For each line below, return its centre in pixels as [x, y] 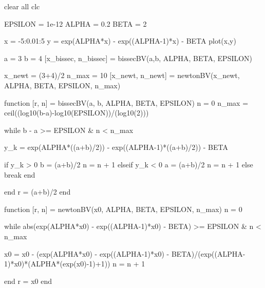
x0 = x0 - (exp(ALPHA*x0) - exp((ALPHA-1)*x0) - [87, 253]
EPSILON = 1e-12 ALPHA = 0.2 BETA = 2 [75, 23]
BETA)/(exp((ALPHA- [208, 253]
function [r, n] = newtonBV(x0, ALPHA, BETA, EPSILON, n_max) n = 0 [123, 209]
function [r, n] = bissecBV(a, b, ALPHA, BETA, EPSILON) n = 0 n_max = [126, 102]
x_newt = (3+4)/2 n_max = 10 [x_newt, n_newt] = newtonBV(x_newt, [122, 75]
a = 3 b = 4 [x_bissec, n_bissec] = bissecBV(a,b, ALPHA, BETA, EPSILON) [128, 58]
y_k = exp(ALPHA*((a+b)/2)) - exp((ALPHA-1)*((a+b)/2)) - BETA [116, 147]
